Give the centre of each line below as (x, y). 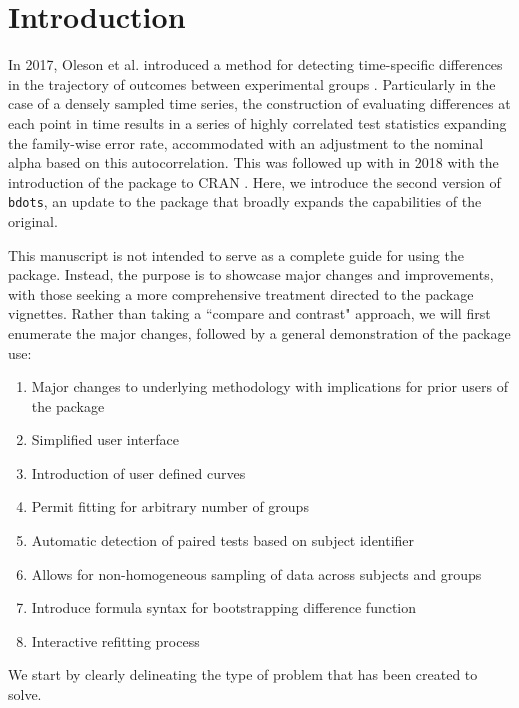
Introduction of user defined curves (138, 472)
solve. (25, 694)
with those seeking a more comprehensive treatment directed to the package (241, 293)
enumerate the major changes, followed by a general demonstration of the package (259, 332)
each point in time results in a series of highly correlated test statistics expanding (257, 122)
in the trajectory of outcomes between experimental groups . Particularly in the (252, 83)
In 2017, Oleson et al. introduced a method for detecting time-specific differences (255, 64)
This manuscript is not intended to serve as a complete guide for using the (236, 254)
